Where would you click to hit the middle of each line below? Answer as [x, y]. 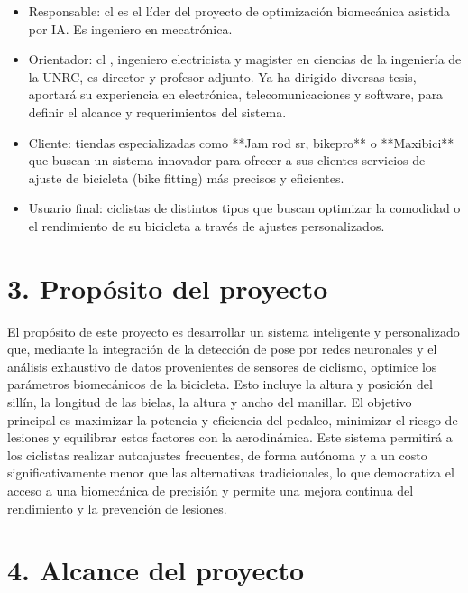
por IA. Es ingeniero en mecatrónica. [130, 28]
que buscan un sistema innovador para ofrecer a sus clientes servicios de [227, 160]
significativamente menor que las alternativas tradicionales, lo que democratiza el [231, 473]
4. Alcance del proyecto [156, 570]
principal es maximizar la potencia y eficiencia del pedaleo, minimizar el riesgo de [233, 419]
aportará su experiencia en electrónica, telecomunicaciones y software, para [236, 94]
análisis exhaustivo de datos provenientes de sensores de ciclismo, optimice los [222, 366]
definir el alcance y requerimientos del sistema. [157, 111]
